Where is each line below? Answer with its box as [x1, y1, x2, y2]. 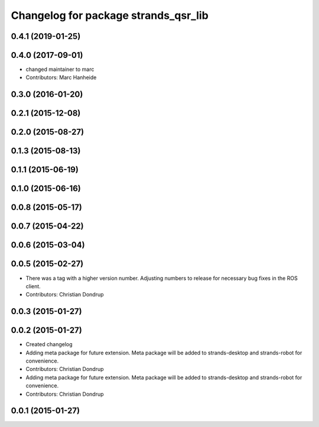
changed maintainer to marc [25, 66, 95, 73]
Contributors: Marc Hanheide [25, 74, 97, 81]
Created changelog [25, 341, 73, 348]
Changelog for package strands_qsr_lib [11, 9, 209, 22]
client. [25, 282, 41, 289]
